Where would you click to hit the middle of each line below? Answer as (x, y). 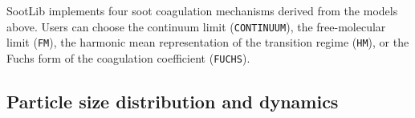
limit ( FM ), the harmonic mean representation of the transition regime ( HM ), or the (208, 42)
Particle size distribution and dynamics (173, 101)
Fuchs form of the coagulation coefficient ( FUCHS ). (128, 57)
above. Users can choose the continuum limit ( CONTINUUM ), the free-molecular (196, 26)
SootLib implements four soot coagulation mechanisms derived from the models (202, 10)
